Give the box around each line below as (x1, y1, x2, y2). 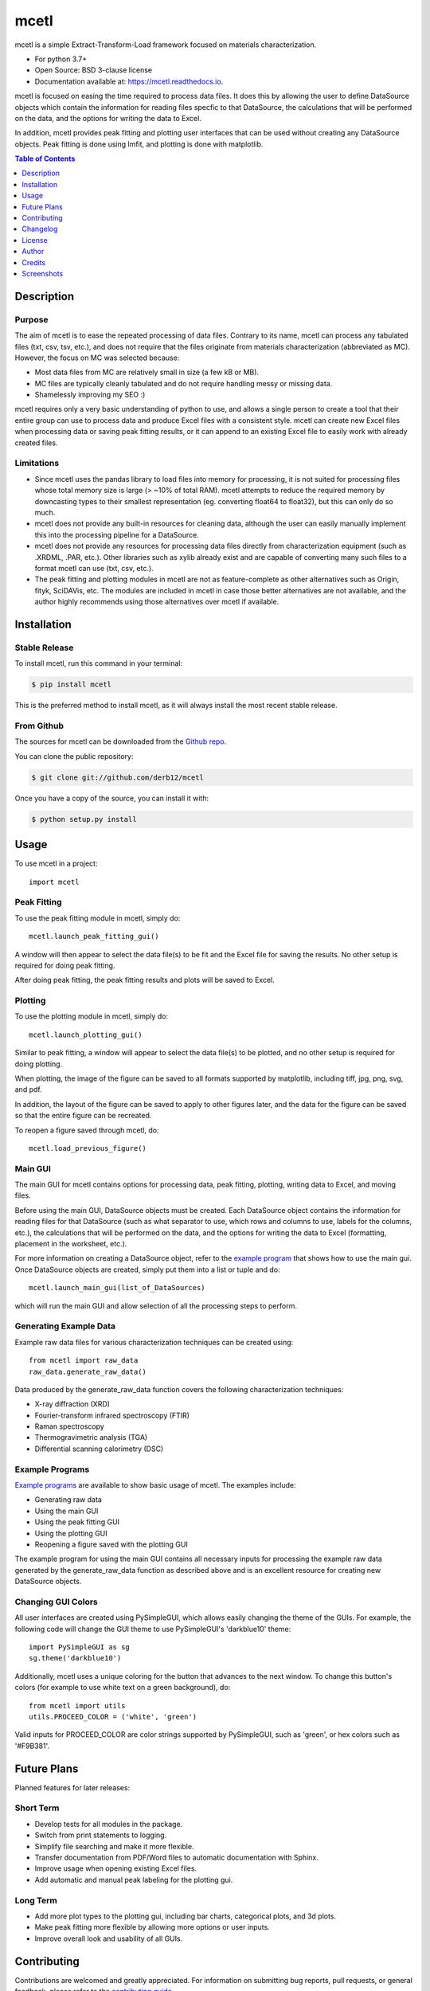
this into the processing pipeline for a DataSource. (34, 530, 199, 539)
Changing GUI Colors (14, 1596, 99, 1607)
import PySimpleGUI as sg (29, 1643, 131, 1652)
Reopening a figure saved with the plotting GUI (34, 1539, 189, 1549)
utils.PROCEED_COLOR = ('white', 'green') (29, 1712, 197, 1721)
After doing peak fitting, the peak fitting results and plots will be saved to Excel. (14, 976, 275, 985)
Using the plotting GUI (34, 1528, 107, 1538)
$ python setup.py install (31, 815, 137, 823)
